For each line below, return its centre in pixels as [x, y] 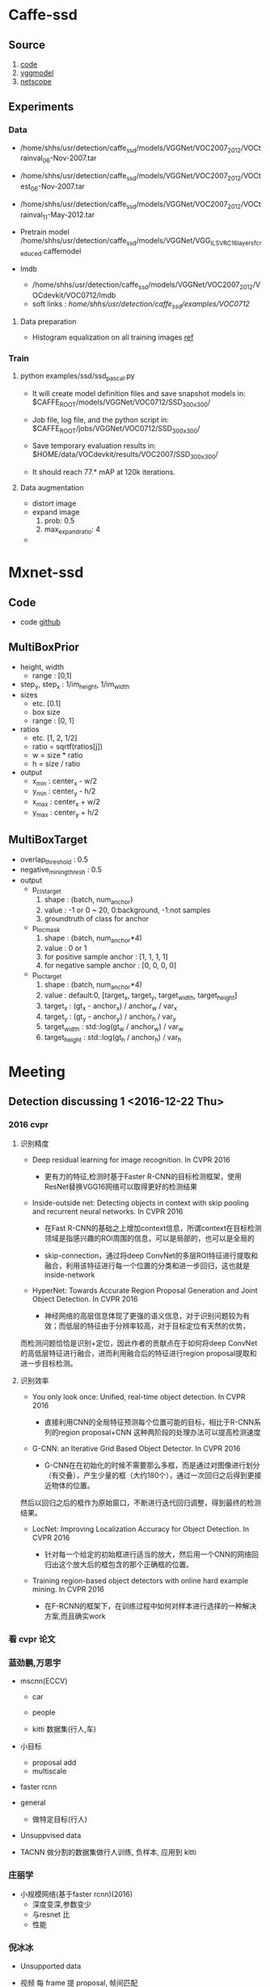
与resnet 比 [51, 1915]
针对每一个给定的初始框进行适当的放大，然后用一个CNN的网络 [148, 1554]
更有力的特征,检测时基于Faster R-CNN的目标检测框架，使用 [143, 1176]
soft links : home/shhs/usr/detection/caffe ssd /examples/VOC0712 [141, 304]
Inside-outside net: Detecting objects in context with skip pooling [140, 1203]
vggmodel [37, 73]
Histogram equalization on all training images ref [113, 337]
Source [27, 45]
